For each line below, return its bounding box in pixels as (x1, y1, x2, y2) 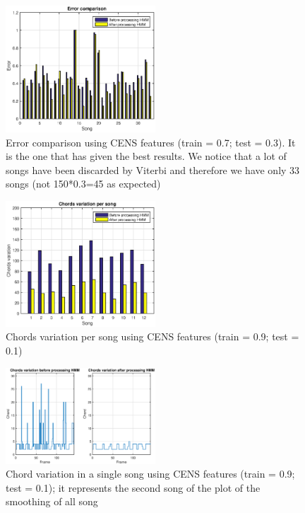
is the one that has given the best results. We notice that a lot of (6, 149, 287, 163)
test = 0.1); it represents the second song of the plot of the (6, 480, 261, 495)
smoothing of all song (6, 494, 98, 509)
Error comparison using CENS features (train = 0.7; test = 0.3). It (6, 134, 296, 149)
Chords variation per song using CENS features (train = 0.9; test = (6, 329, 299, 344)
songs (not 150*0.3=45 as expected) (6, 176, 161, 191)
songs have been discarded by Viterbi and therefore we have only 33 (6, 162, 300, 177)
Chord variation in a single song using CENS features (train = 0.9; (6, 466, 295, 481)
